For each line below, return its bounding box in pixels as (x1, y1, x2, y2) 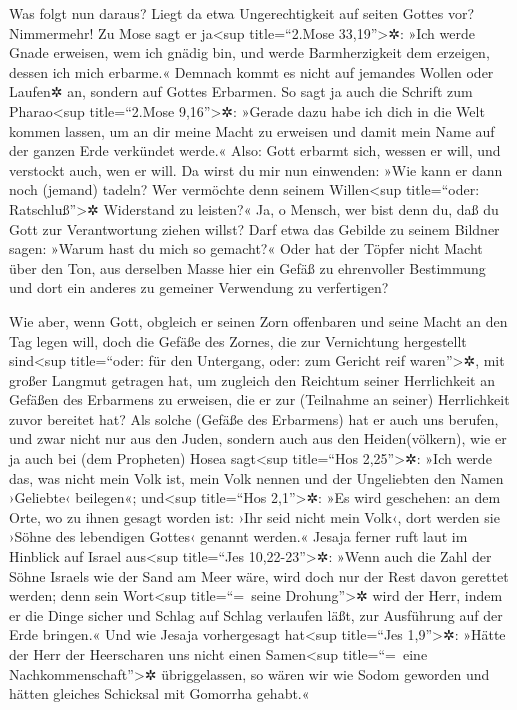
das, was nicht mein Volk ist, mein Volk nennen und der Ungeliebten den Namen (9, 467, 504, 488)
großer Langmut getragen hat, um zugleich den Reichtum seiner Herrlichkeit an (9, 369, 496, 390)
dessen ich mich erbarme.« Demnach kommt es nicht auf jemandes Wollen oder (9, 61, 494, 82)
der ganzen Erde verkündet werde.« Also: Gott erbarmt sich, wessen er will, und (9, 140, 501, 161)
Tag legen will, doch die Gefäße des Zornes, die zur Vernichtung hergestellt (9, 330, 467, 351)
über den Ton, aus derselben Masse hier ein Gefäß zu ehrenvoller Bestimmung (9, 257, 486, 278)
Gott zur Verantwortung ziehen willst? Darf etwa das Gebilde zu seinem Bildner (9, 218, 500, 239)
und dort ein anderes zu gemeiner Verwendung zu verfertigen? (9, 277, 389, 298)
